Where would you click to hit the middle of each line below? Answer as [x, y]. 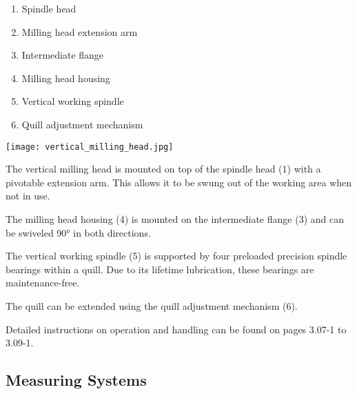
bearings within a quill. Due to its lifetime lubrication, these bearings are [160, 269]
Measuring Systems [76, 380]
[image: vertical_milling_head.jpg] [90, 147]
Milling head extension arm [80, 31]
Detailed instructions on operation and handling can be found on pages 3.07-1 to [176, 329]
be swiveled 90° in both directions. [78, 232]
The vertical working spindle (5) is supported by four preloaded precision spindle [176, 256]
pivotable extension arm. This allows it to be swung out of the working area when [179, 182]
